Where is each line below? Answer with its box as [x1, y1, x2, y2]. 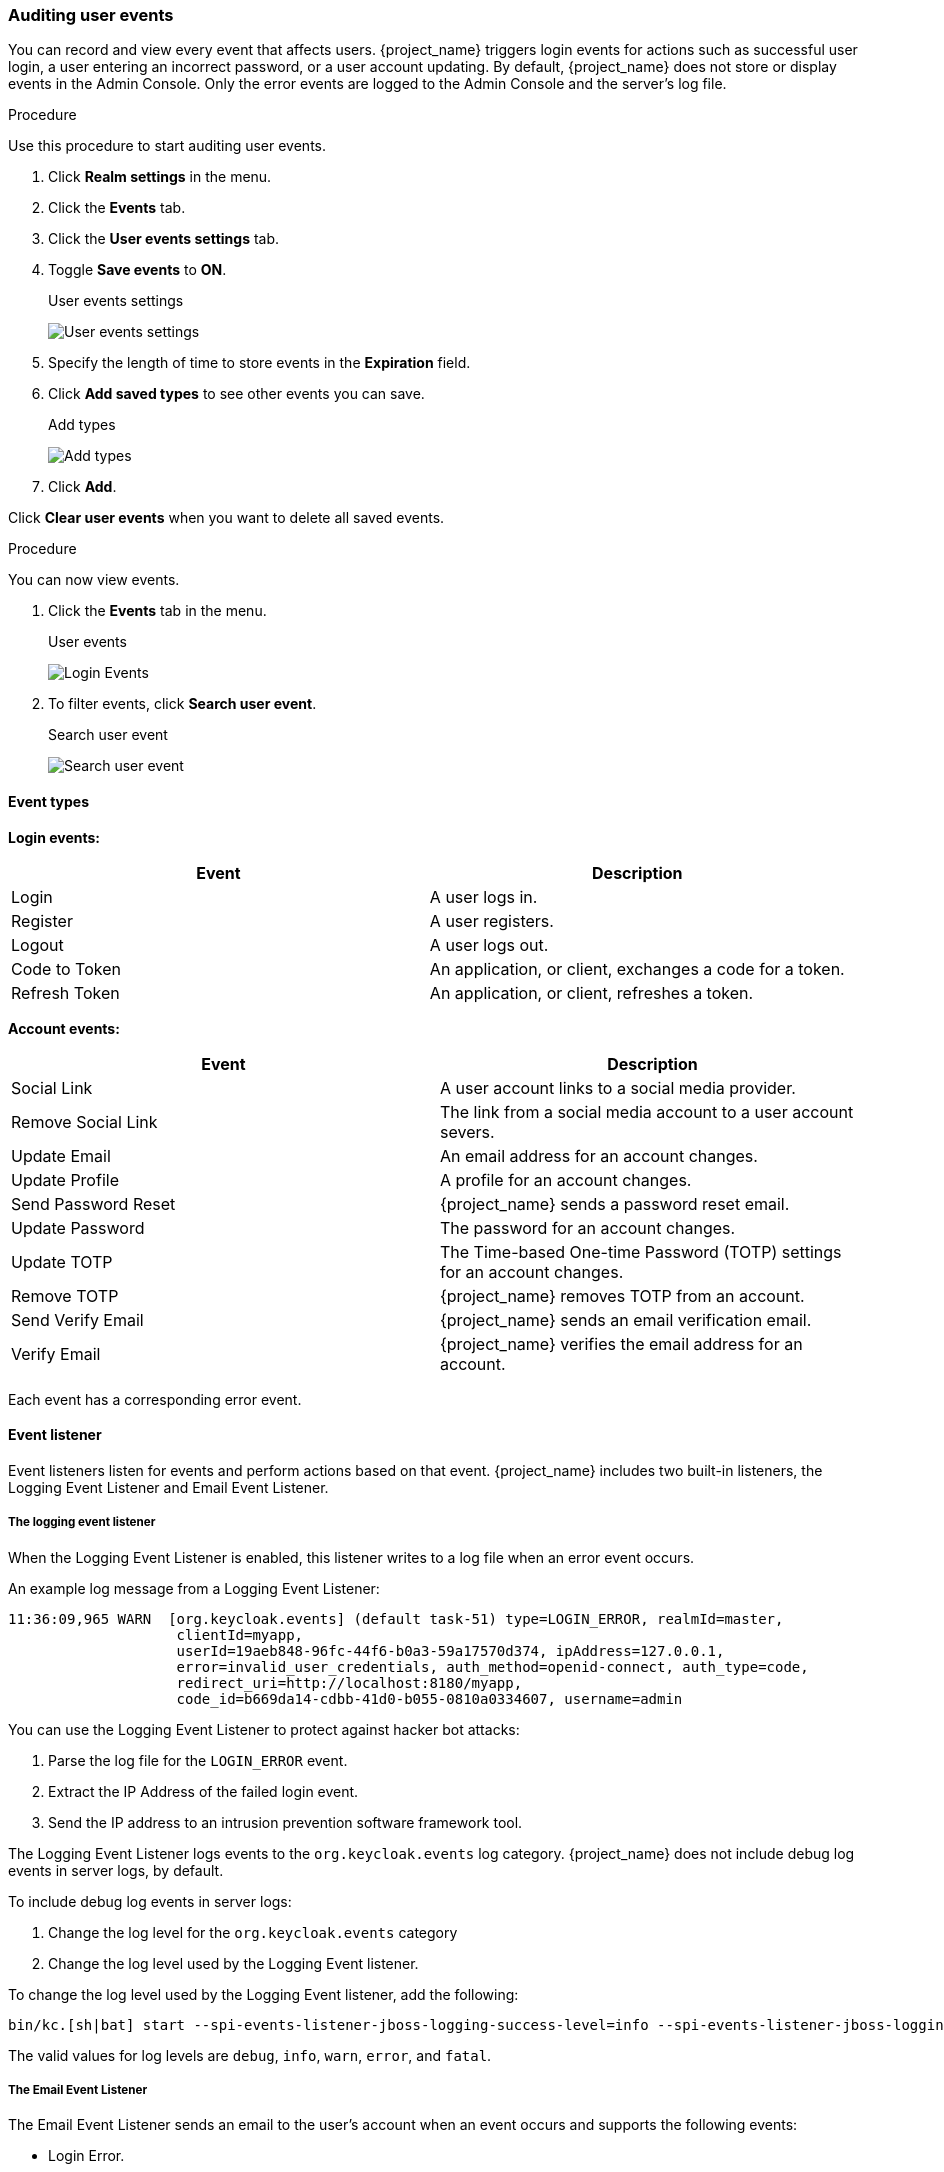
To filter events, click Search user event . [48, 695, 317, 713]
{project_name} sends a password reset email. [440, 1193, 790, 1214]
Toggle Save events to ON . [48, 261, 227, 279]
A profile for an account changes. [440, 1169, 692, 1190]
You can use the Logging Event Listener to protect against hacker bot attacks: [8, 1720, 520, 1738]
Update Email [11, 1145, 111, 1166]
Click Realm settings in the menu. [48, 168, 272, 186]
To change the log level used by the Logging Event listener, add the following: [8, 1985, 519, 2003]
